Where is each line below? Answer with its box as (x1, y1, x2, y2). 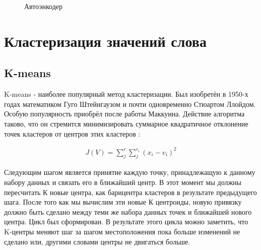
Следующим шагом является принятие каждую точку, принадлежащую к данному (4, 167, 255, 177)
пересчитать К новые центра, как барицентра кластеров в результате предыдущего (4, 186, 257, 197)
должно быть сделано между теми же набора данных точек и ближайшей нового (4, 206, 252, 217)
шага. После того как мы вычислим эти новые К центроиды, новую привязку (4, 197, 242, 207)
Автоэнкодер (24, 1, 63, 11)
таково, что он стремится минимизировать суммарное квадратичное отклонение (4, 118, 248, 129)
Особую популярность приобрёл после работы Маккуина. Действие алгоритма (4, 108, 245, 119)
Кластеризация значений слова (4, 30, 207, 51)
